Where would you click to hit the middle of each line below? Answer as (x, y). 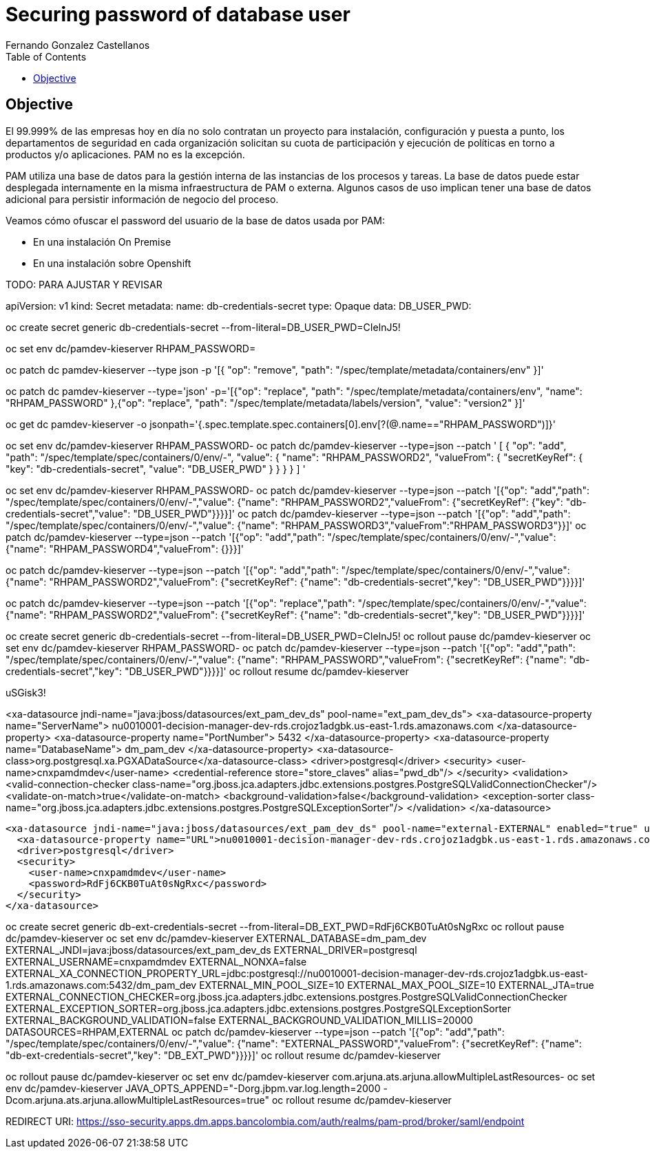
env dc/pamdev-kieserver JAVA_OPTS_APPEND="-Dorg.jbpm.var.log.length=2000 (193, 1088)
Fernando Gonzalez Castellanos (78, 45)
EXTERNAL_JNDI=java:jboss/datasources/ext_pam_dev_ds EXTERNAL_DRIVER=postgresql (211, 950)
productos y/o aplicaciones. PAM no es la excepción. (125, 154)
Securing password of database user (178, 14)
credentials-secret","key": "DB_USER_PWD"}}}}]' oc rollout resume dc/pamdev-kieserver (207, 671)
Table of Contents (46, 56)
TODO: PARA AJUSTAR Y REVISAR (84, 284)
